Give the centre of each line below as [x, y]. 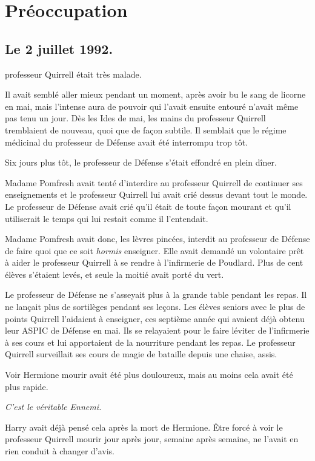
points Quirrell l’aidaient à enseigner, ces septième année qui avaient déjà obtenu [155, 318]
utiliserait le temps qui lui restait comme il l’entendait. [107, 218]
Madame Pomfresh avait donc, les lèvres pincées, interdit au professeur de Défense [157, 239]
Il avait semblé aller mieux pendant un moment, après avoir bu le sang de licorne [155, 94]
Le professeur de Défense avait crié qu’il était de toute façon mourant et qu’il [148, 206]
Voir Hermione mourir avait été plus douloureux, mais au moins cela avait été [149, 375]
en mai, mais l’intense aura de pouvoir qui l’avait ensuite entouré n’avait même [152, 106]
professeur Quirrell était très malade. [73, 74]
